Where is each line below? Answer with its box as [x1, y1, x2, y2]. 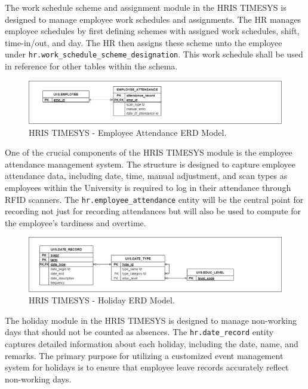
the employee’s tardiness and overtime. [5, 216, 146, 229]
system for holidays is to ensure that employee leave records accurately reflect [5, 361, 289, 373]
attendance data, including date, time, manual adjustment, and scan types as [5, 169, 288, 182]
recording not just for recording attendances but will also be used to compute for [5, 205, 301, 217]
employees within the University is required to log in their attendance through [5, 181, 291, 194]
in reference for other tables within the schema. [5, 60, 178, 72]
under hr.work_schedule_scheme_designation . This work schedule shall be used [5, 48, 303, 60]
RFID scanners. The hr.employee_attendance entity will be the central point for [5, 193, 304, 205]
